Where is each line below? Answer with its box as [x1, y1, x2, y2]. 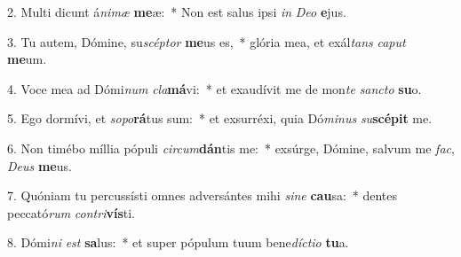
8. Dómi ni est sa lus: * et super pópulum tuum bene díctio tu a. [7, 233, 349, 252]
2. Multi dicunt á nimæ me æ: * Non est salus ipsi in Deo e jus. [7, 3, 346, 20]
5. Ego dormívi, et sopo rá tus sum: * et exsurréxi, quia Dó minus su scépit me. [7, 109, 433, 128]
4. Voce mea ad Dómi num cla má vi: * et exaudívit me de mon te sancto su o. [7, 79, 422, 97]
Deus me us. [7, 156, 72, 175]
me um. [7, 50, 47, 68]
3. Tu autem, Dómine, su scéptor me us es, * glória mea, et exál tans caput [7, 32, 406, 51]
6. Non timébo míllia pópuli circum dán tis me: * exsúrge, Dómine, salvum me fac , [7, 138, 455, 157]
